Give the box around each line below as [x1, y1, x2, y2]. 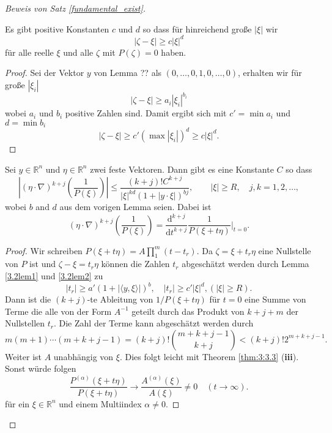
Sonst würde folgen [5, 362, 76, 375]
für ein [5, 397, 30, 410]
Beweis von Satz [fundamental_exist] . [5, 2, 146, 14]
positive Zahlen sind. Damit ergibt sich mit [65, 107, 227, 119]
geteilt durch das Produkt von [131, 304, 245, 317]
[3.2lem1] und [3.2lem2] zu [5, 269, 103, 282]
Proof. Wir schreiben [5, 244, 83, 257]
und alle [63, 45, 94, 58]
